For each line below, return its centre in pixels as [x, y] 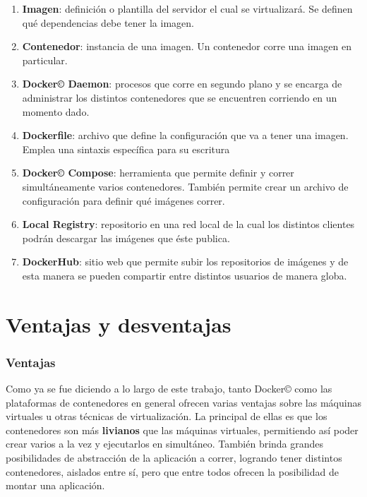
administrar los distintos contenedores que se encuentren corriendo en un [180, 97]
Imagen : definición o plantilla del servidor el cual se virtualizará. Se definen [187, 8]
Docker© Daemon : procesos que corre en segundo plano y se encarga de [182, 84]
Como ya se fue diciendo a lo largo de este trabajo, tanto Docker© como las [169, 389]
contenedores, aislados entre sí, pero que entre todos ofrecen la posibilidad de [172, 471]
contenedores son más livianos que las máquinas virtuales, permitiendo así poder [182, 430]
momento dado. [56, 111]
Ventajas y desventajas [119, 324]
